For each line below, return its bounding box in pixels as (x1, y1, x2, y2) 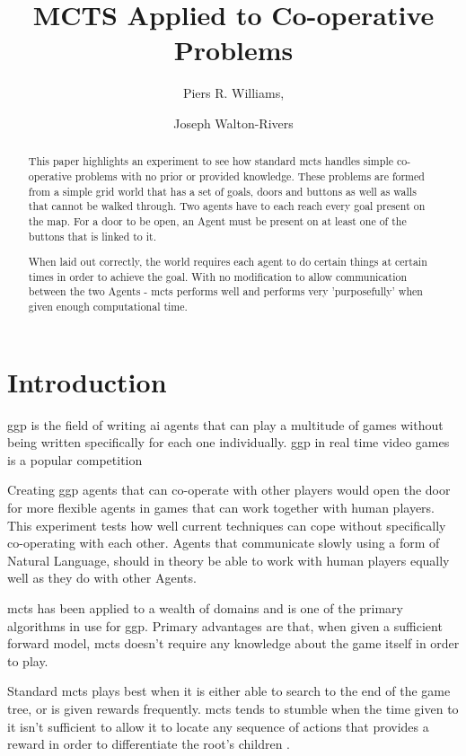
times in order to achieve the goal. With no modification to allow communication (28, 268, 408, 284)
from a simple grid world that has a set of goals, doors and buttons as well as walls (28, 183, 417, 198)
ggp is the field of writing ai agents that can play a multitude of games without (7, 415, 444, 434)
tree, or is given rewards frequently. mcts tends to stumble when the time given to (7, 699, 459, 717)
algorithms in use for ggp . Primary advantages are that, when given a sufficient (7, 616, 443, 635)
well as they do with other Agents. (7, 568, 197, 587)
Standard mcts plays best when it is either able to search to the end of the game (7, 681, 451, 700)
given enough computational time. (28, 299, 188, 314)
